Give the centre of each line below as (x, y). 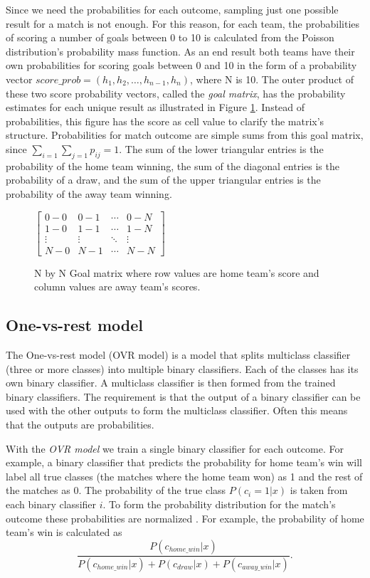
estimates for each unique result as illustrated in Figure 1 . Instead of (155, 107)
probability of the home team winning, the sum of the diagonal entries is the (173, 165)
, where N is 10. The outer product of (271, 79)
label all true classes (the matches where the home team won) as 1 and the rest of (184, 476)
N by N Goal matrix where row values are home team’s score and (177, 272)
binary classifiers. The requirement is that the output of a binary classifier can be (183, 396)
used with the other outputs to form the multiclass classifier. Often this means (177, 410)
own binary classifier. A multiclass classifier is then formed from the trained (171, 383)
